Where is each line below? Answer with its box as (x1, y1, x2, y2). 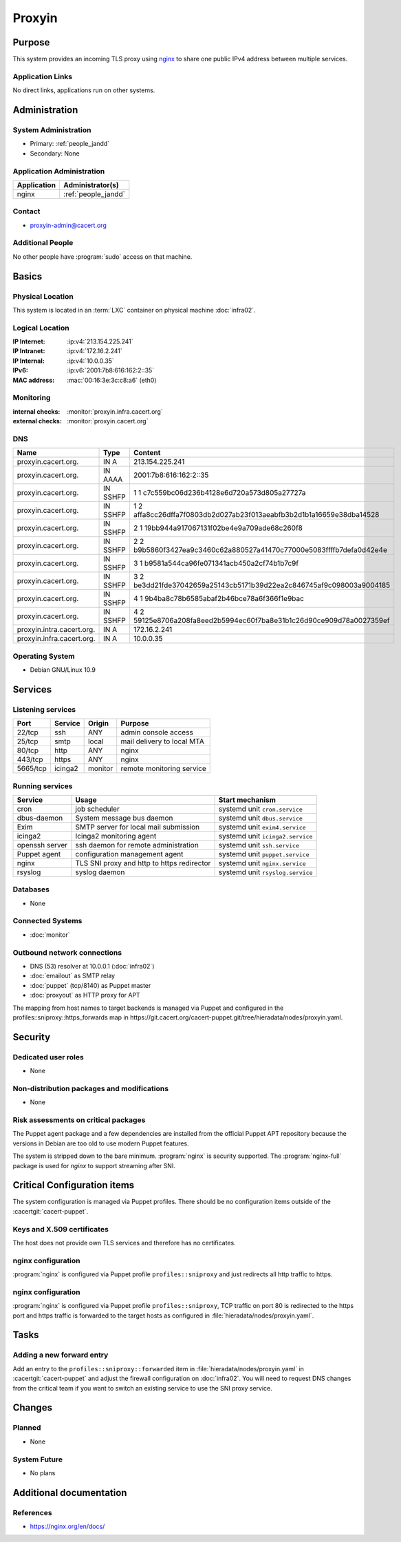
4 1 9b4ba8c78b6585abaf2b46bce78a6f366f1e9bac (133, 594, 304, 604)
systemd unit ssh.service (218, 840, 299, 849)
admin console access (120, 728, 194, 737)
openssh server (17, 840, 68, 849)
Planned (12, 1423, 41, 1433)
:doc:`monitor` (30, 930, 70, 939)
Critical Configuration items (12, 1179, 135, 1191)
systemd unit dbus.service (218, 813, 303, 823)
